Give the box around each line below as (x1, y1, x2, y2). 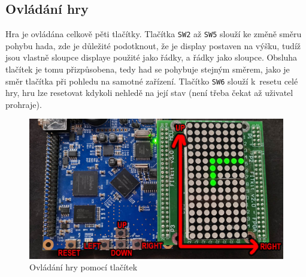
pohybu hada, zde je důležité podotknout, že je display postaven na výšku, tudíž (5, 39, 301, 52)
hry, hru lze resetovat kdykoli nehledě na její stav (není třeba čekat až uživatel (5, 86, 293, 99)
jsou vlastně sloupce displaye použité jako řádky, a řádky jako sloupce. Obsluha (5, 51, 298, 64)
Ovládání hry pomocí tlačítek (29, 261, 138, 273)
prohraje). (5, 98, 42, 110)
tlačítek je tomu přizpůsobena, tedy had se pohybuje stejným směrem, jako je (5, 63, 290, 76)
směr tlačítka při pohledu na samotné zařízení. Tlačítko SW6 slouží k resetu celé (5, 74, 298, 87)
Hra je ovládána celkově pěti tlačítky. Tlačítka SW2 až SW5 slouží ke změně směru (5, 28, 302, 40)
